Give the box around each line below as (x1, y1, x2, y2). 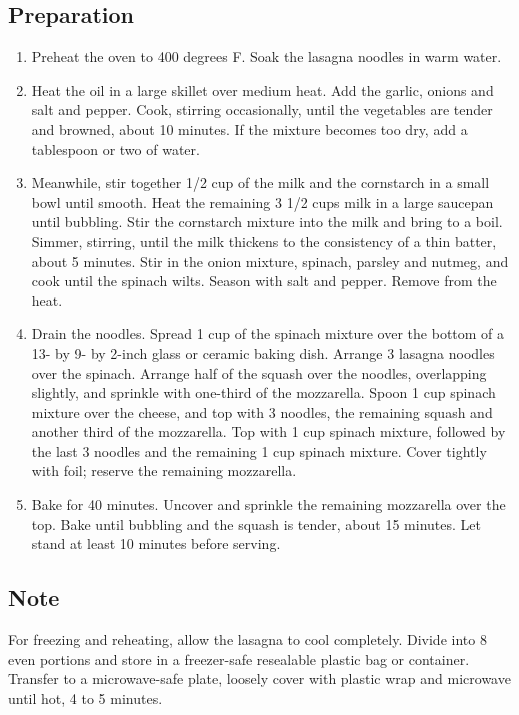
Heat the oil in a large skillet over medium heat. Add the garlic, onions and (31, 79, 494, 100)
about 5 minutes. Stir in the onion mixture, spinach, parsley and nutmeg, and (31, 250, 509, 271)
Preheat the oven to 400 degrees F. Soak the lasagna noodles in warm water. (31, 46, 502, 67)
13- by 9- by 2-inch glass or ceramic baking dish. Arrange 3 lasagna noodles (31, 342, 495, 363)
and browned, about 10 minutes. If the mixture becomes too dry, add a (31, 118, 468, 139)
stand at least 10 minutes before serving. (31, 533, 281, 554)
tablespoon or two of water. (31, 138, 200, 159)
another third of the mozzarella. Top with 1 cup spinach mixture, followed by (31, 421, 506, 442)
